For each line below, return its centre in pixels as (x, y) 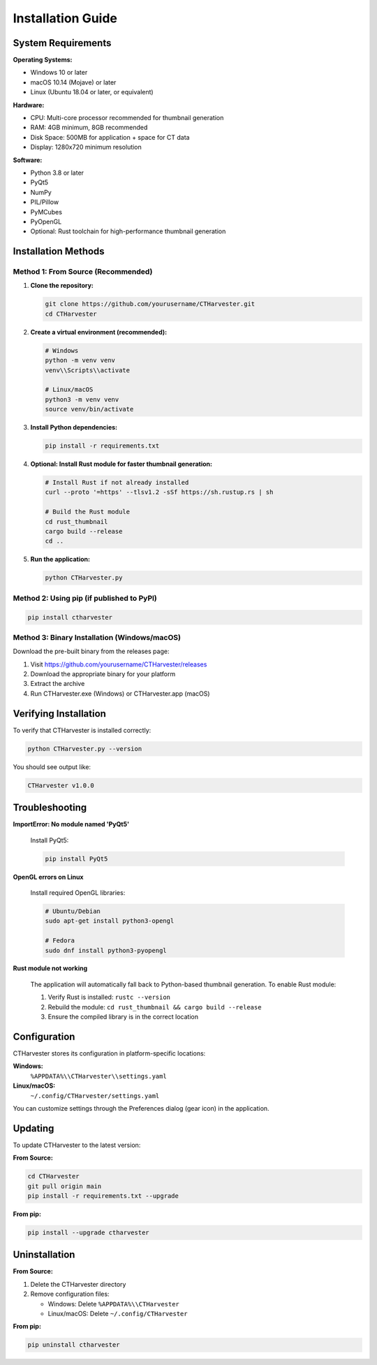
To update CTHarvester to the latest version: (77, 1145)
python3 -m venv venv (82, 399)
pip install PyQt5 (76, 859)
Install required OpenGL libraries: (78, 892)
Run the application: (60, 560)
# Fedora (60, 941)
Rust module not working (50, 968)
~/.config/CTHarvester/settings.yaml (95, 1096)
